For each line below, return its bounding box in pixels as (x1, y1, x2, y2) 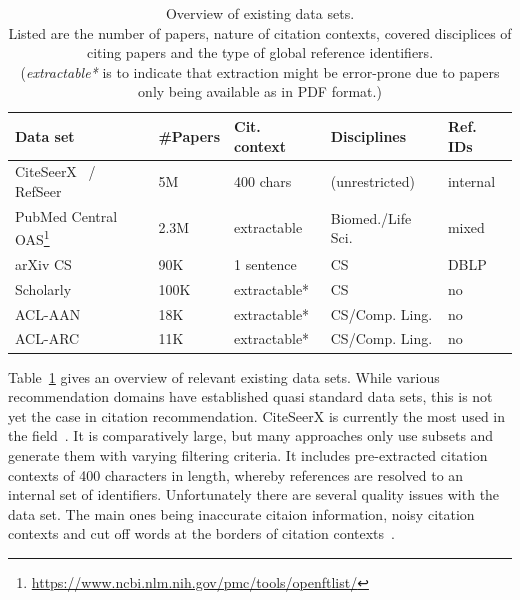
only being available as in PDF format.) (138, 81, 382, 102)
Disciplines (330, 125, 407, 146)
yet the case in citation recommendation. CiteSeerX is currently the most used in (8, 405, 506, 426)
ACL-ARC (15, 328, 80, 349)
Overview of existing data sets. (165, 3, 355, 23)
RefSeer (15, 181, 62, 201)
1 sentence (234, 253, 297, 274)
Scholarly (15, 278, 72, 299)
